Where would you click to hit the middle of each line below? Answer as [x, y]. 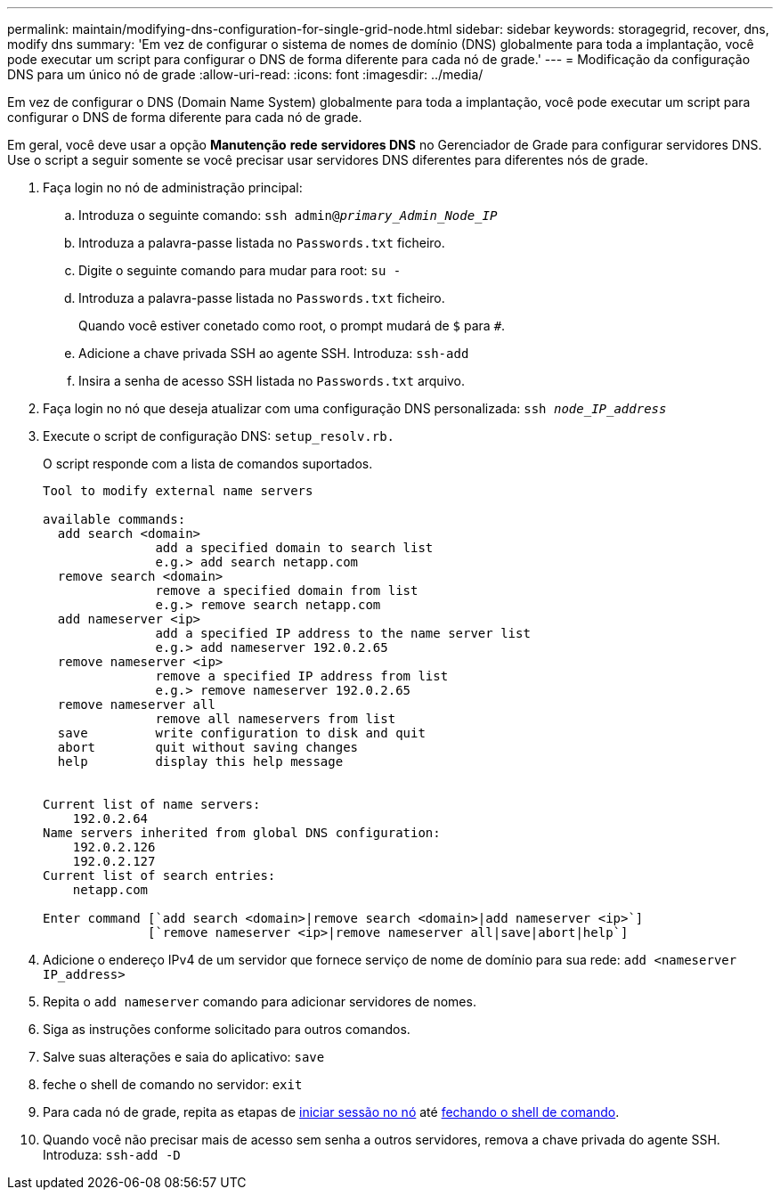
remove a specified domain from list [287, 590]
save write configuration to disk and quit [241, 733]
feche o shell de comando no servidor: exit [173, 1084]
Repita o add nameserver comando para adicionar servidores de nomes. [260, 1002]
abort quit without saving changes [208, 747]
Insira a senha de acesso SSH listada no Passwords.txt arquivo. [272, 381]
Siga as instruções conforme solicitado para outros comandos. [227, 1029]
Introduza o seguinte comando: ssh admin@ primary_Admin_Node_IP [288, 215]
